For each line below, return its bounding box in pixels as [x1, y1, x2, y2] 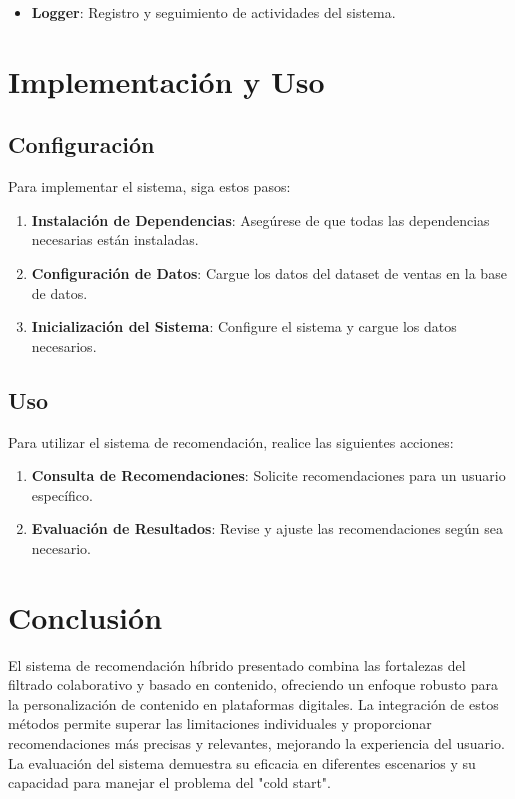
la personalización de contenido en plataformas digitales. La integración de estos [8, 693, 499, 714]
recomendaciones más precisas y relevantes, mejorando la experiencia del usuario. [8, 733, 505, 753]
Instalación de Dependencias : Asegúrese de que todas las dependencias [31, 209, 490, 230]
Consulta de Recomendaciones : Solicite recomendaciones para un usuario [31, 465, 506, 486]
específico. [31, 484, 93, 505]
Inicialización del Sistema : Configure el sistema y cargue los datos [31, 316, 457, 337]
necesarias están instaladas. [31, 229, 199, 250]
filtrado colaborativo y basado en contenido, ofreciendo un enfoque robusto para [8, 674, 499, 695]
